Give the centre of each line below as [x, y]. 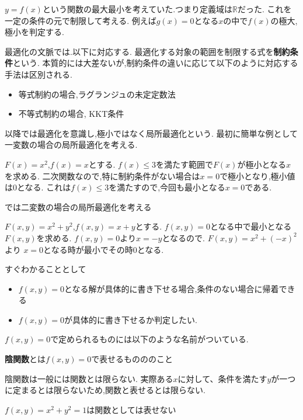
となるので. [183, 237]
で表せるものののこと [132, 359]
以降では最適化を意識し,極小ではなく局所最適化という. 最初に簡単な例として [151, 133]
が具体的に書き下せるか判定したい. [130, 319]
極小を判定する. [34, 32]
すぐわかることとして [46, 269]
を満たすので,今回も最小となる [167, 187]
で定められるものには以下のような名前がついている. [149, 339]
